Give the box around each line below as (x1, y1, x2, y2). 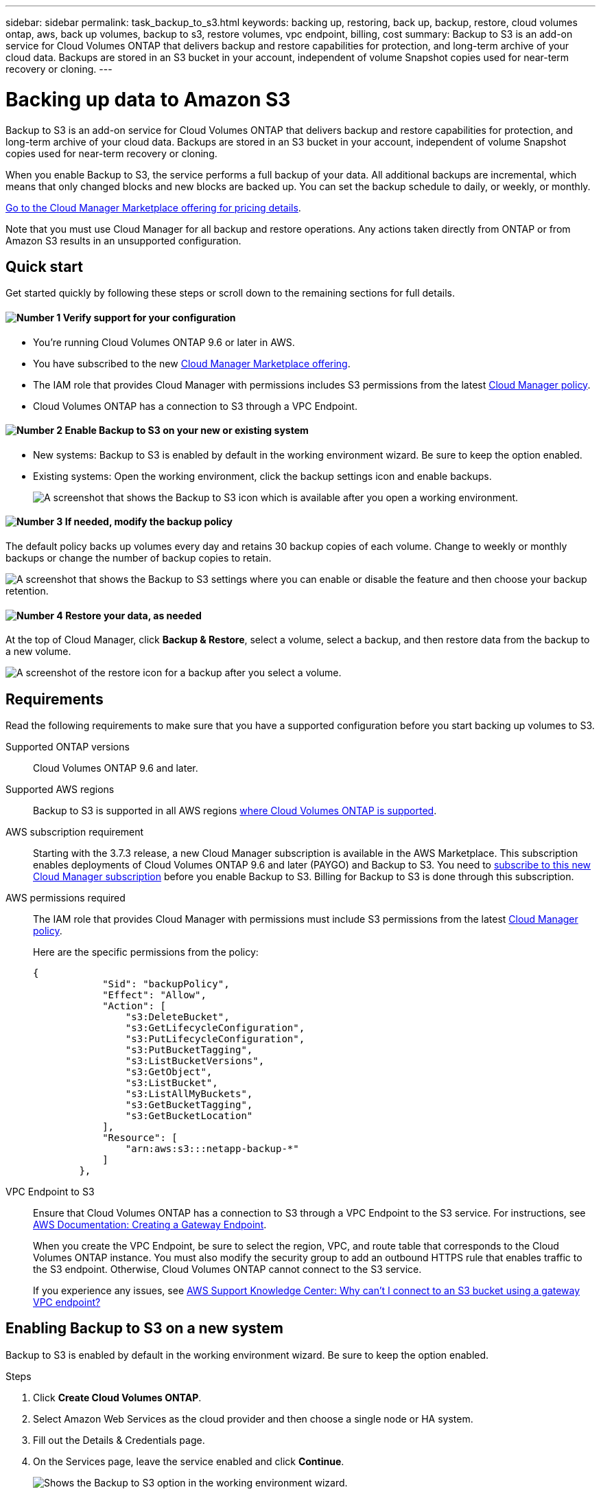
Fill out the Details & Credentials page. (33, 1434, 205, 1446)
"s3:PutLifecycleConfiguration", (125, 1033, 305, 1045)
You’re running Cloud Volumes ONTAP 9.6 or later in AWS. (33, 336, 295, 348)
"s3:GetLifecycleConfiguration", (125, 1022, 305, 1034)
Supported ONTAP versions (5, 741, 130, 753)
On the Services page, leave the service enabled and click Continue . (33, 1455, 344, 1467)
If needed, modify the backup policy (64, 516, 233, 528)
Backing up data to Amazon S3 (5, 87, 291, 111)
